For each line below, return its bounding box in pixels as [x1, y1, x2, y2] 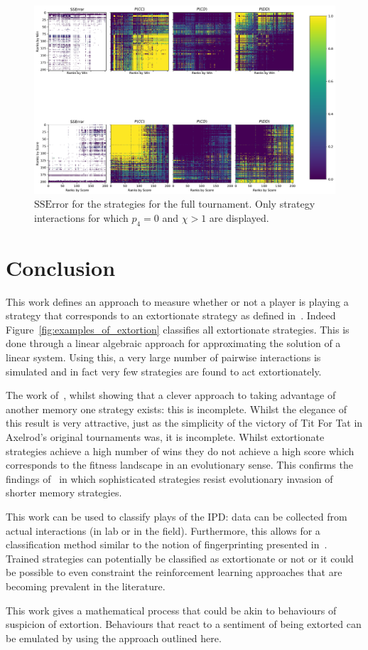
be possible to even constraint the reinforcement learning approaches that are [6, 565, 342, 580]
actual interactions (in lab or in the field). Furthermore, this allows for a [6, 523, 320, 538]
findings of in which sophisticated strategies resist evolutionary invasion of [6, 471, 333, 486]
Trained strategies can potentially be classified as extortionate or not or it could [6, 550, 354, 565]
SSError [34, 200, 69, 211]
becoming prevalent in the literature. [6, 578, 166, 593]
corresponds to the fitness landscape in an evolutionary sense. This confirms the [6, 457, 353, 472]
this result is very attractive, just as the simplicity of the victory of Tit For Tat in [6, 415, 363, 430]
